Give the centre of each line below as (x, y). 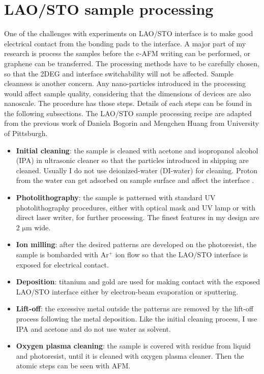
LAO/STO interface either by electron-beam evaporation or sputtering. (127, 291)
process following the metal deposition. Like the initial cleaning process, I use (137, 318)
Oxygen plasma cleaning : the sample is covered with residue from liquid (133, 346)
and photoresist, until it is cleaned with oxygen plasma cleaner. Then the (130, 355)
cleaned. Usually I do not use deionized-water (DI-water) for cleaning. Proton (137, 170)
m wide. (38, 227)
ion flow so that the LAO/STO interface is (182, 254)
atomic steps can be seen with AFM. (73, 366)
